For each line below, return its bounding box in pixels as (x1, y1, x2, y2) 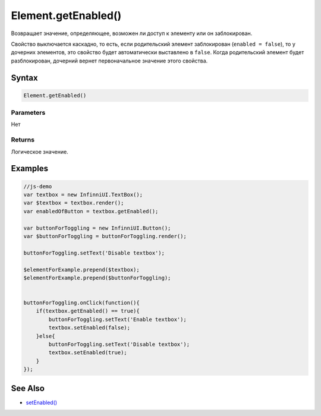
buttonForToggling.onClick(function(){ (23, 300, 140, 306)
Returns (11, 135, 35, 144)
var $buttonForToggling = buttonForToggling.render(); (23, 232, 187, 239)
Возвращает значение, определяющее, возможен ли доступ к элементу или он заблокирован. (11, 30, 253, 37)
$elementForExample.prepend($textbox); (23, 266, 140, 273)
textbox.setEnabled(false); (48, 324, 131, 331)
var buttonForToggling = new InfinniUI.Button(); (23, 225, 171, 231)
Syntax (11, 73, 38, 83)
